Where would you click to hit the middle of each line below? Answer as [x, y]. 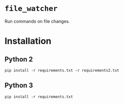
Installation [28, 41]
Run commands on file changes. [37, 21]
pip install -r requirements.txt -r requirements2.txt [62, 70]
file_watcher [31, 9]
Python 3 [19, 86]
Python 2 [19, 59]
